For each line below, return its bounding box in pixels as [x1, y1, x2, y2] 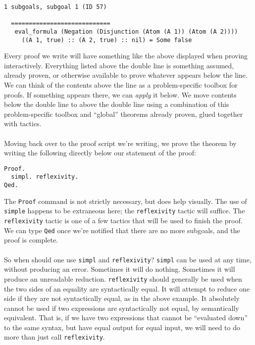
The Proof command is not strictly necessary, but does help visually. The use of [4, 196, 247, 206]
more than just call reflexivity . [4, 332, 105, 342]
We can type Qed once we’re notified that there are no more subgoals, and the [4, 225, 240, 235]
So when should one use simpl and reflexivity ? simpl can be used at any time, [4, 254, 252, 264]
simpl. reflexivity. [11, 173, 79, 181]
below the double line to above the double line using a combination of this [4, 99, 229, 109]
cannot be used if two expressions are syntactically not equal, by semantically [4, 302, 239, 313]
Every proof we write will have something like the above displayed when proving [4, 50, 248, 61]
